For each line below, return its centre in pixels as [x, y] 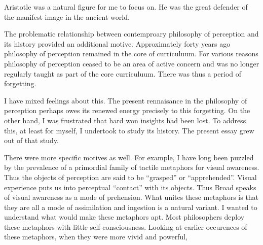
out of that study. [31, 140]
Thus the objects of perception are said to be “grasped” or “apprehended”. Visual [130, 177]
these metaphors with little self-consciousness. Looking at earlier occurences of [126, 226]
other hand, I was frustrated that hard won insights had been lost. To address [125, 120]
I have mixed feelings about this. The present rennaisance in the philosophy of [126, 100]
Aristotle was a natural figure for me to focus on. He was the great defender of [126, 7]
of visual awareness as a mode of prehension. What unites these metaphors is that [131, 197]
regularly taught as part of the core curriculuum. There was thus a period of [123, 73]
